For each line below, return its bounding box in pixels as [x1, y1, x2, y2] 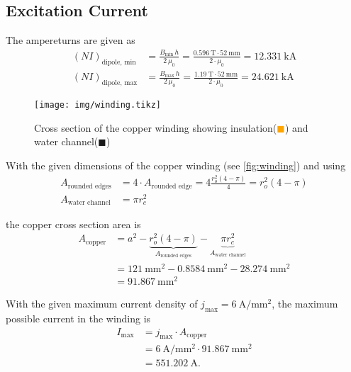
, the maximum [272, 296, 338, 311]
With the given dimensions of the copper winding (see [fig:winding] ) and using [6, 157, 346, 172]
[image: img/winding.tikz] [34, 100, 161, 111]
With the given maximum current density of [6, 296, 198, 311]
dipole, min [101, 58, 136, 66]
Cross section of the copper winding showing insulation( [34, 120, 277, 135]
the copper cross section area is [6, 216, 141, 231]
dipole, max [101, 79, 138, 87]
